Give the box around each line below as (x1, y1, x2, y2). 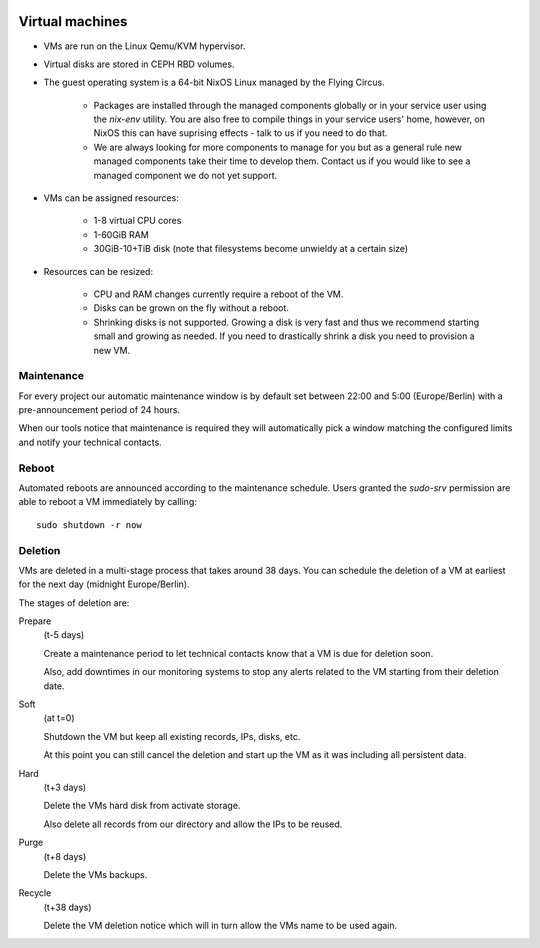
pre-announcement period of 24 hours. (18, 404, 180, 416)
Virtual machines (18, 13, 128, 30)
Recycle (18, 887, 52, 899)
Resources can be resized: (43, 265, 154, 277)
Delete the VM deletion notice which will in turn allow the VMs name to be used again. (43, 920, 398, 932)
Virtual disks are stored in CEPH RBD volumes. (43, 58, 235, 70)
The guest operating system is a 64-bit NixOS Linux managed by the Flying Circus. (43, 76, 385, 89)
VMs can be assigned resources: (43, 192, 179, 204)
